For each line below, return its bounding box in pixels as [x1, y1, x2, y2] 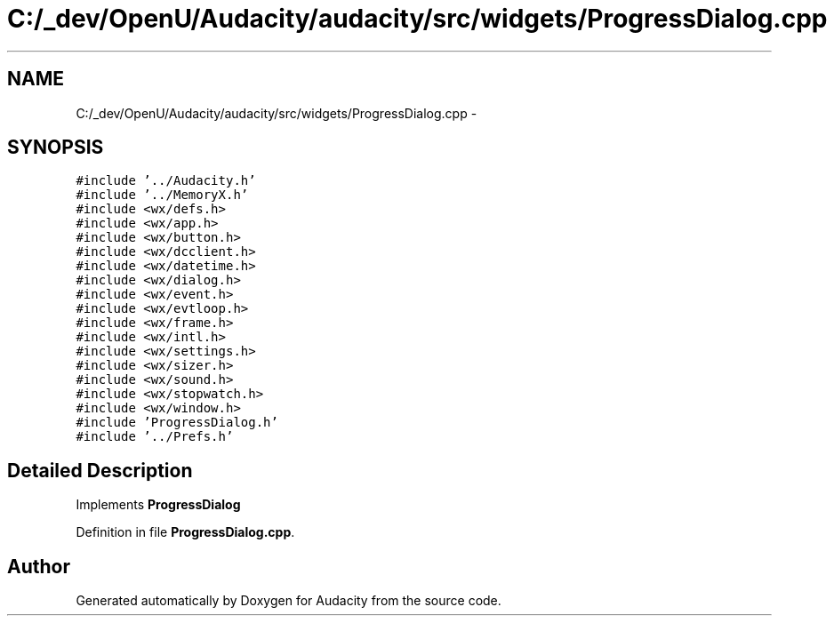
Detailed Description [7, 459, 193, 482]
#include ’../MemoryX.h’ [76, 188, 249, 203]
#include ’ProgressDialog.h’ [76, 415, 278, 430]
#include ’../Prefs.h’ [76, 429, 234, 444]
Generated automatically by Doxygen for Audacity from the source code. [76, 593, 501, 609]
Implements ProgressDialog [76, 497, 241, 513]
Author [7, 555, 70, 578]
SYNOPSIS [7, 136, 104, 159]
